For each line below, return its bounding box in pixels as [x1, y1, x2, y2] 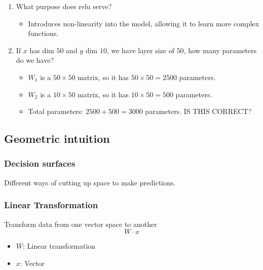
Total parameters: [28, 106, 84, 117]
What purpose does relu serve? [16, 1, 112, 11]
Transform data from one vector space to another [4, 218, 157, 229]
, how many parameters [183, 45, 257, 55]
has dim [29, 45, 54, 55]
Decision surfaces [4, 157, 76, 170]
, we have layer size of [106, 45, 174, 55]
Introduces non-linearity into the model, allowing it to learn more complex [28, 18, 259, 28]
